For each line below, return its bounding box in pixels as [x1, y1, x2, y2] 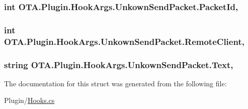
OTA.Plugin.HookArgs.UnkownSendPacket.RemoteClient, [4, 35, 244, 47]
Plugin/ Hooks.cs [4, 95, 55, 105]
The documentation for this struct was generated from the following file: [4, 78, 227, 88]
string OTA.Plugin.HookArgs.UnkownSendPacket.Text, [4, 58, 233, 71]
